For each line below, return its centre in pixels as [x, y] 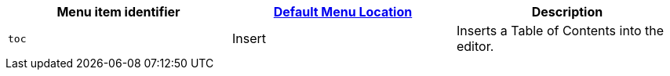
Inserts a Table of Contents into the [560, 31]
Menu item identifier [118, 12]
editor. [475, 46]
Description [567, 12]
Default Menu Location [343, 12]
